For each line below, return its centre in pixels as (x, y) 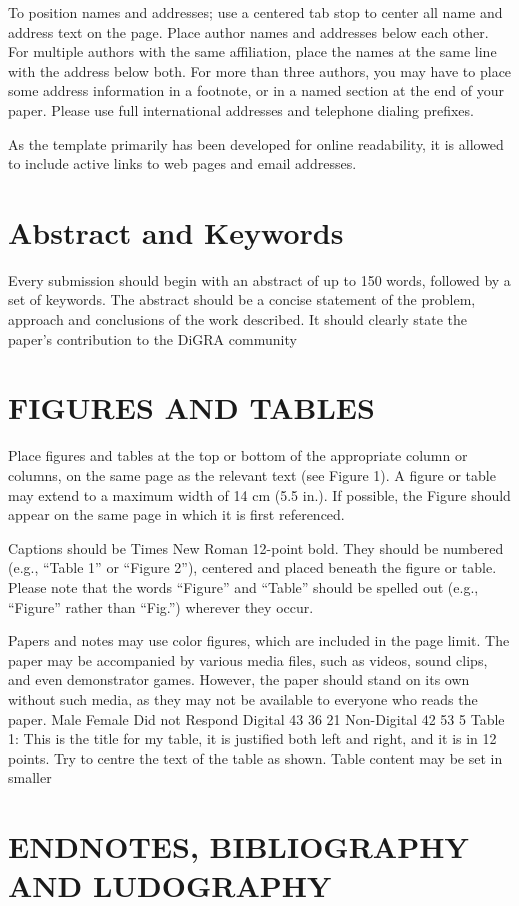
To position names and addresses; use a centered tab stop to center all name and (255, 12)
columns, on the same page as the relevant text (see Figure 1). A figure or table (252, 474)
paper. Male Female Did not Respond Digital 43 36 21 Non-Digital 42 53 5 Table (256, 718)
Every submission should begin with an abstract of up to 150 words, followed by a (259, 279)
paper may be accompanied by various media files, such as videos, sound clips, (248, 659)
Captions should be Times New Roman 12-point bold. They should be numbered (256, 547)
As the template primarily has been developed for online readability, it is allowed (256, 143)
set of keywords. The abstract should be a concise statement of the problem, (242, 299)
